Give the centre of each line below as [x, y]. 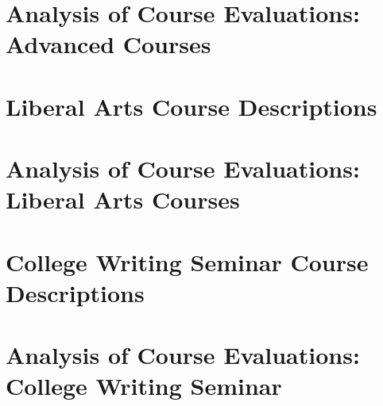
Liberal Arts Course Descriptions [191, 106]
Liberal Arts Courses [123, 199]
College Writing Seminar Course [187, 261]
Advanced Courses [108, 44]
